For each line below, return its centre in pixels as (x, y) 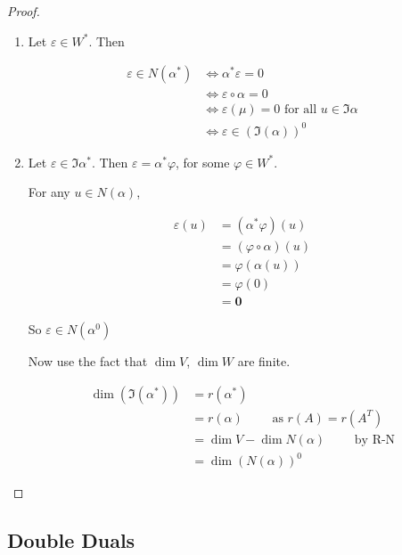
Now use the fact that (88, 361)
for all (300, 110)
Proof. (24, 11)
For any (49, 192)
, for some (203, 162)
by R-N (375, 440)
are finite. (264, 361)
